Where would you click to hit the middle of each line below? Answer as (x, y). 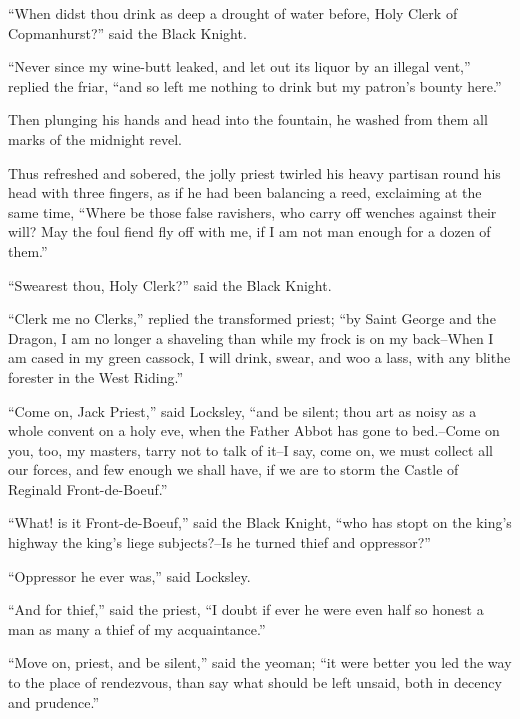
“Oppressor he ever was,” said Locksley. (129, 575)
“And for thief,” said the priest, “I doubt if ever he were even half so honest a (246, 609)
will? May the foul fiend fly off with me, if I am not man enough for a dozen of (249, 231)
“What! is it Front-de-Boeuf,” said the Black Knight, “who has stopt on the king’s (260, 522)
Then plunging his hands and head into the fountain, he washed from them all (248, 119)
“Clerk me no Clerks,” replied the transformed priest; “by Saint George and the (252, 318)
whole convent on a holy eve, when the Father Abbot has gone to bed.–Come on (254, 430)
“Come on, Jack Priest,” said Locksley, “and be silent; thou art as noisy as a (242, 410)
